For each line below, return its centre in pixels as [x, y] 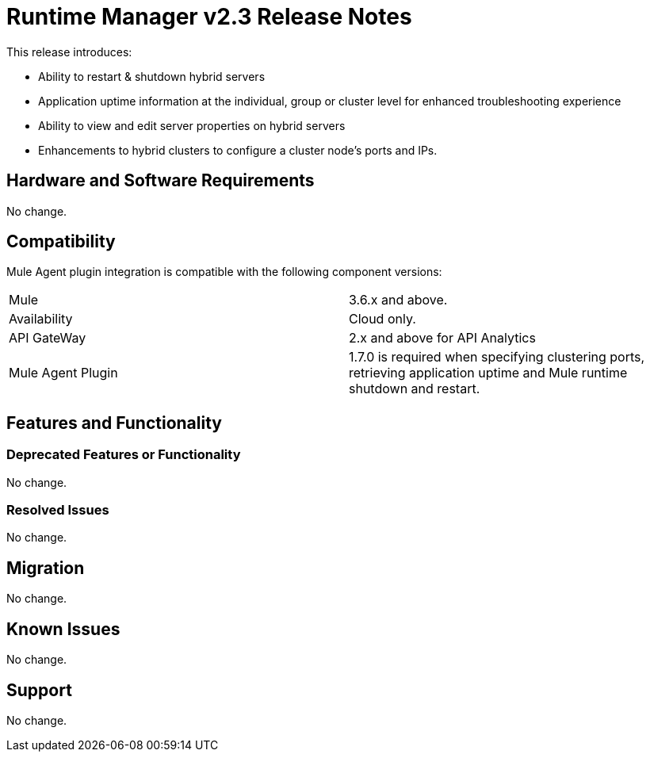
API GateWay [48, 338]
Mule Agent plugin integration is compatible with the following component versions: [224, 272]
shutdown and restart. [415, 389]
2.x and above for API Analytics [442, 338]
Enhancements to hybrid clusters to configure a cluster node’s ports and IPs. [238, 150]
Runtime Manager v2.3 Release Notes [209, 17]
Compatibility [61, 242]
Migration [46, 568]
